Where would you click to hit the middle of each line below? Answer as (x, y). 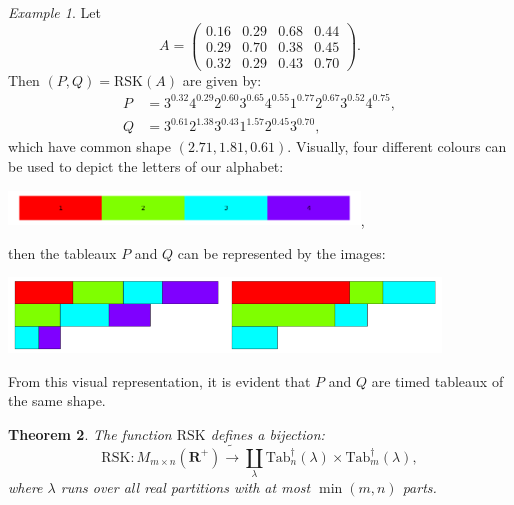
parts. (419, 487)
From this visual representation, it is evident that (159, 380)
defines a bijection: (267, 433)
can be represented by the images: (281, 252)
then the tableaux (62, 252)
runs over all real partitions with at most (185, 487)
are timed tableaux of (437, 380)
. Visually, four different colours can (397, 146)
